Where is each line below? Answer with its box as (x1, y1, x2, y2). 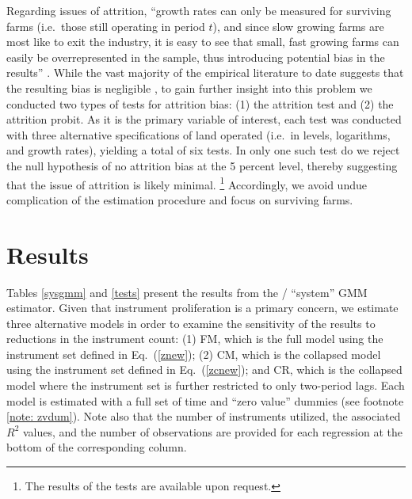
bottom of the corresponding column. (6, 439, 187, 455)
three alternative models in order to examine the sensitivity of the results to (6, 314, 376, 331)
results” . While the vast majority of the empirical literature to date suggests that (6, 64, 404, 81)
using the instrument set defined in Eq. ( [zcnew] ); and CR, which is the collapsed (6, 361, 402, 378)
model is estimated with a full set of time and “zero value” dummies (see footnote (6, 392, 404, 409)
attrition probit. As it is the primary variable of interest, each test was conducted (6, 111, 402, 128)
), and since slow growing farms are (212, 17, 384, 34)
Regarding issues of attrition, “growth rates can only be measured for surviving (6, 2, 391, 18)
